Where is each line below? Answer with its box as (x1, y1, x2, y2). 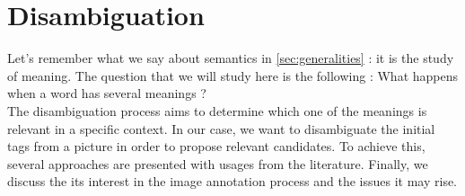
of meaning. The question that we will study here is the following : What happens (7, 66, 459, 85)
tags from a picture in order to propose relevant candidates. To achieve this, (7, 137, 426, 156)
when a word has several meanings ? (7, 84, 206, 102)
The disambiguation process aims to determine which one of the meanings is (7, 101, 427, 120)
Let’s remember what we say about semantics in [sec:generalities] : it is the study (7, 49, 454, 67)
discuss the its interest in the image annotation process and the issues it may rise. (7, 172, 458, 191)
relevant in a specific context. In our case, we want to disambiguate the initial (7, 119, 435, 138)
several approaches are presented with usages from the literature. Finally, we (7, 154, 428, 173)
